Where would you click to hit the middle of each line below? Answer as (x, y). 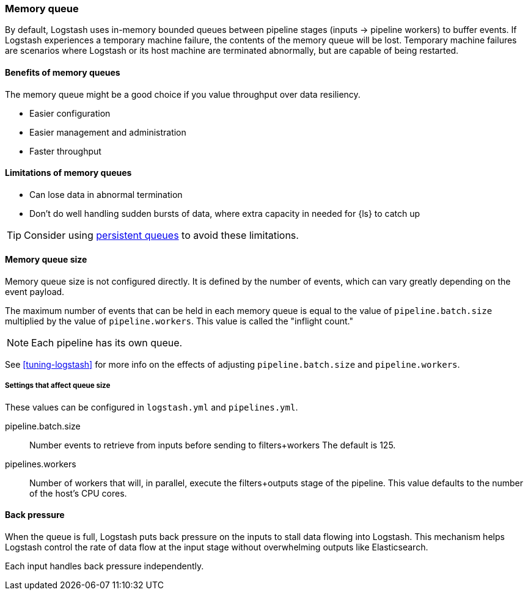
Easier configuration (70, 113)
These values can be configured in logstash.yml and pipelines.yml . (152, 407)
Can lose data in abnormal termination (106, 194)
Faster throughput (65, 151)
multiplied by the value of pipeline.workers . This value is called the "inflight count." (179, 321)
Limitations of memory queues (68, 173)
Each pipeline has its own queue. (107, 343)
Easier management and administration (108, 132)
